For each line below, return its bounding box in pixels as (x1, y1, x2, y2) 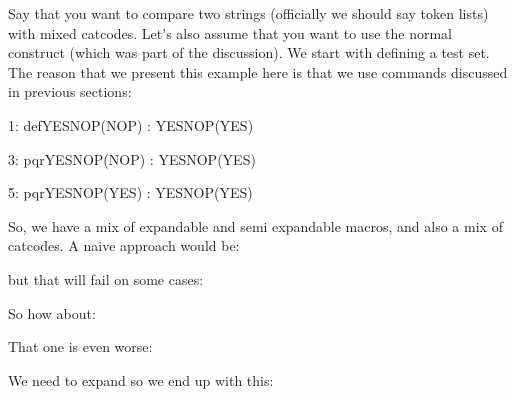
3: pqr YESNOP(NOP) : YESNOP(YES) (8, 148, 256, 169)
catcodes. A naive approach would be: (8, 235, 240, 256)
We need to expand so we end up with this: (8, 369, 274, 390)
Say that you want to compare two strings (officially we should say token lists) (8, 3, 489, 23)
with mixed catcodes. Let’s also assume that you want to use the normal (8, 22, 452, 43)
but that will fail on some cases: (8, 268, 204, 289)
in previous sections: (8, 81, 132, 102)
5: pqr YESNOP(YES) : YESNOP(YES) (8, 182, 253, 203)
